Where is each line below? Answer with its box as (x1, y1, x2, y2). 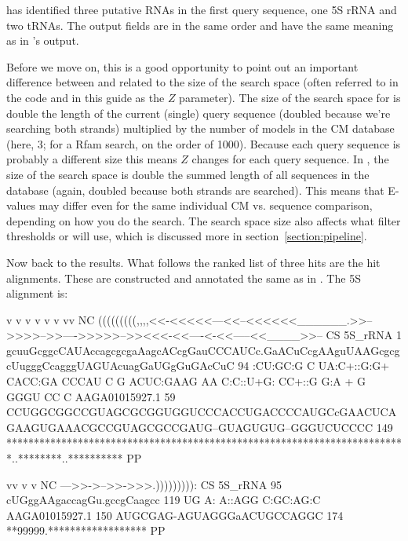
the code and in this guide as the (6, 89, 165, 105)
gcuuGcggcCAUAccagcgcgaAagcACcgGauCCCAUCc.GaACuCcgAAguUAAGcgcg (6, 342, 400, 358)
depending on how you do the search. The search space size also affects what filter (6, 212, 401, 228)
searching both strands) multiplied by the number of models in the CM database (6, 120, 395, 137)
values (6, 197, 36, 214)
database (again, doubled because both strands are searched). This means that (6, 181, 384, 198)
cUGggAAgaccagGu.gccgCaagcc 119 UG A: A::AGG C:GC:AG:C (6, 492, 321, 508)
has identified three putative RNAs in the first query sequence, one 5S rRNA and (6, 2, 397, 17)
